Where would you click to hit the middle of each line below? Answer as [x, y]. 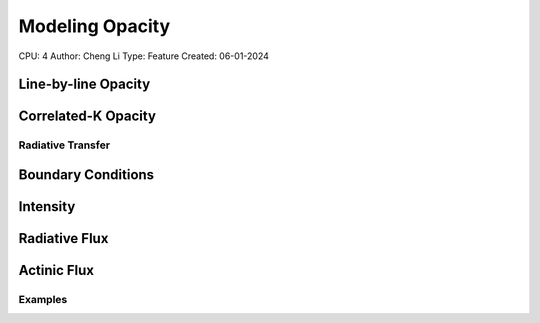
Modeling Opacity [94, 26]
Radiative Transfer [64, 145]
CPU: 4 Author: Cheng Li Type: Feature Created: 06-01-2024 [144, 56]
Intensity [47, 206]
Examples [43, 299]
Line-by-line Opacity [84, 84]
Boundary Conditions [86, 174]
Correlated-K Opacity [87, 116]
